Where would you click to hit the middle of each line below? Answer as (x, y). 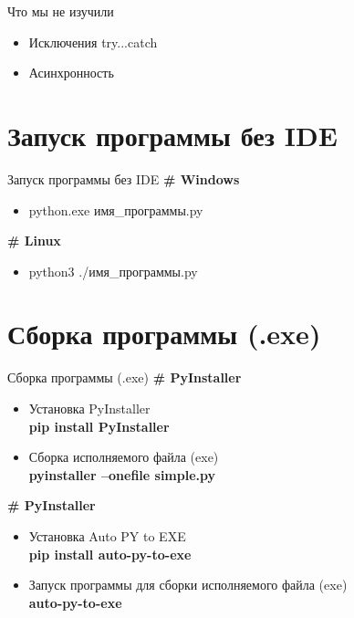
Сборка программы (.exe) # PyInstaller (125, 377)
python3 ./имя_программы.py (113, 271)
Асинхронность (71, 73)
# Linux (34, 241)
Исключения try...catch (93, 42)
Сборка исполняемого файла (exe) (124, 457)
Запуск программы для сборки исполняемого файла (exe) (188, 585)
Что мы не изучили (61, 11)
